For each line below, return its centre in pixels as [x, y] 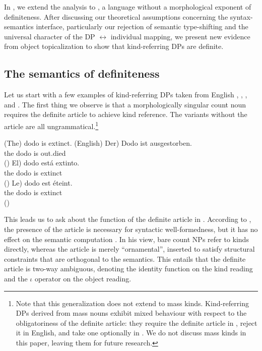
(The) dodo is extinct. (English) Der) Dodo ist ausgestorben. [98, 143]
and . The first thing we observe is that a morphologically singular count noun [125, 104]
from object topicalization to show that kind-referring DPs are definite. [114, 46]
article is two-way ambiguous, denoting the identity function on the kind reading [128, 269]
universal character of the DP [50, 36]
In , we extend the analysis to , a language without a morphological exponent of [128, 7]
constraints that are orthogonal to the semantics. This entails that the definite [125, 258]
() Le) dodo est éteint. [38, 182]
